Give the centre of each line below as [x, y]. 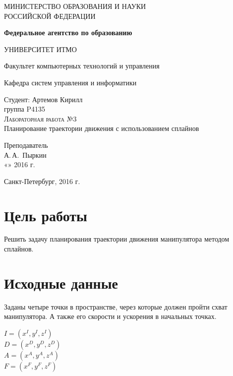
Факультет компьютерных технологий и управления [82, 66]
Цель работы [46, 215]
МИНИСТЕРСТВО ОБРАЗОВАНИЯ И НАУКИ [75, 6]
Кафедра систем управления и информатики [70, 82]
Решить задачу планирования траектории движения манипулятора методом [117, 239]
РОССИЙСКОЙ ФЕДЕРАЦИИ [50, 16]
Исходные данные [61, 282]
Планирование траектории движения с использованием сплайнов [102, 128]
